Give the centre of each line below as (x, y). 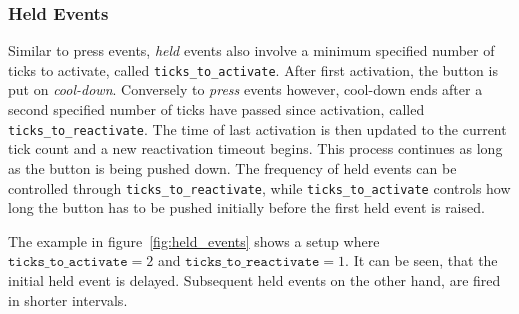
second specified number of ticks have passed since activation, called (216, 109)
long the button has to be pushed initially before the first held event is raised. (246, 207)
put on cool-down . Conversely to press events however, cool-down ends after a (245, 89)
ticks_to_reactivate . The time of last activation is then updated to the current (257, 128)
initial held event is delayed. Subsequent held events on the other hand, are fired (254, 279)
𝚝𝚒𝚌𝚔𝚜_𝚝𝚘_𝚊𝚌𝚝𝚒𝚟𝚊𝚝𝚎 (68, 262)
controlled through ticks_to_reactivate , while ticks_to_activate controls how (259, 187)
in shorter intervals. (68, 299)
